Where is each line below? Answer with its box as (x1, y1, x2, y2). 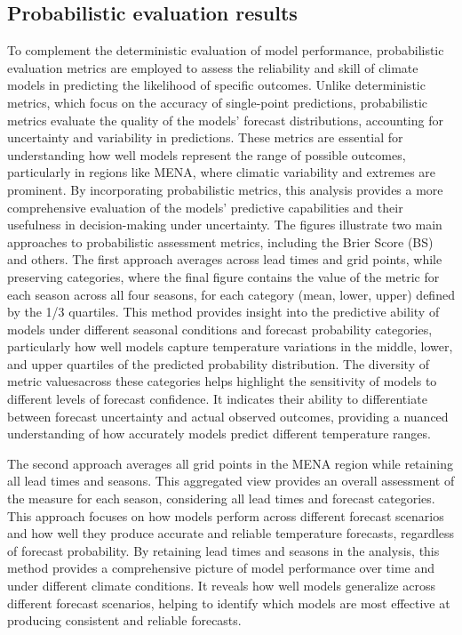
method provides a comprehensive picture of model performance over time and (7, 559, 435, 577)
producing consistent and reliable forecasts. (7, 611, 242, 630)
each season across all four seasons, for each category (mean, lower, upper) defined (7, 285, 455, 303)
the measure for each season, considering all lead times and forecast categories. (7, 489, 435, 508)
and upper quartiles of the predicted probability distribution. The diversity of (7, 354, 430, 373)
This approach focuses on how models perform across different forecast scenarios (7, 506, 444, 525)
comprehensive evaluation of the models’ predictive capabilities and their (7, 197, 403, 216)
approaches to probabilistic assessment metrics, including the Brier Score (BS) (7, 232, 434, 251)
